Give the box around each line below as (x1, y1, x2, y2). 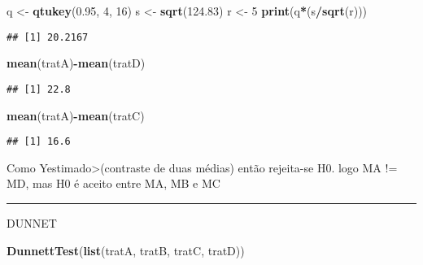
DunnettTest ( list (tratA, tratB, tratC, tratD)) (7, 241, 245, 258)
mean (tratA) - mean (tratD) (7, 54, 146, 72)
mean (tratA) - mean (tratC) (7, 106, 145, 124)
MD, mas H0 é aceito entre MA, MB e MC (7, 175, 220, 192)
